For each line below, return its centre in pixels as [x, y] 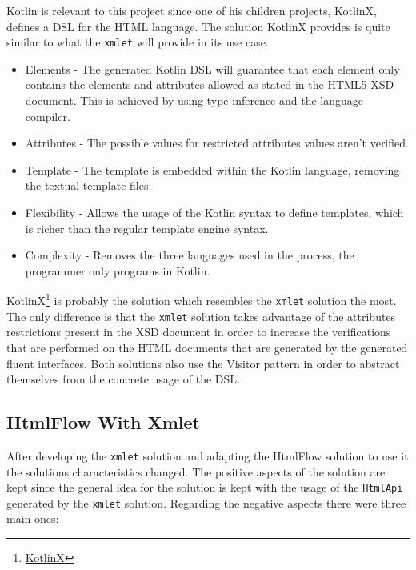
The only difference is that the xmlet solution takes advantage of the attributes [201, 316]
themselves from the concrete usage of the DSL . [123, 379]
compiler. [48, 116]
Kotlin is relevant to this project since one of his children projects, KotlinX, [192, 10]
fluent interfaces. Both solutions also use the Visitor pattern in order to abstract [203, 363]
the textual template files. [88, 185]
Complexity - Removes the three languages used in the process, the [190, 255]
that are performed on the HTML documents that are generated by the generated [207, 347]
